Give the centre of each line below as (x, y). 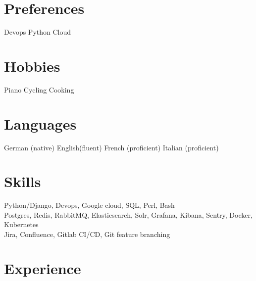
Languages (40, 123)
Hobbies (32, 66)
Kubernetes (21, 224)
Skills (23, 181)
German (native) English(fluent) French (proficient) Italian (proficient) (111, 147)
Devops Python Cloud (38, 32)
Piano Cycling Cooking (39, 89)
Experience (43, 268)
